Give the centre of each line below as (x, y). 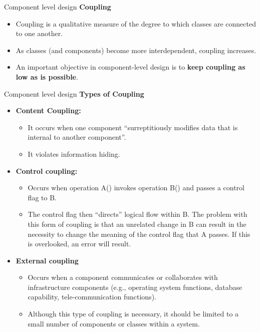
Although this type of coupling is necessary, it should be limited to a (133, 314)
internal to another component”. (77, 137)
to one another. (39, 33)
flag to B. (42, 197)
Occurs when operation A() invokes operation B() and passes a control (136, 188)
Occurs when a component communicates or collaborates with (123, 277)
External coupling (47, 260)
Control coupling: (47, 171)
